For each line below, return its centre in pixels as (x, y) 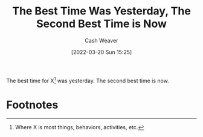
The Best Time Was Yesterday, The (101, 11)
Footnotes (32, 105)
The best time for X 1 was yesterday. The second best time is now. (88, 80)
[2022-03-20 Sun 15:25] (101, 52)
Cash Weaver (101, 40)
